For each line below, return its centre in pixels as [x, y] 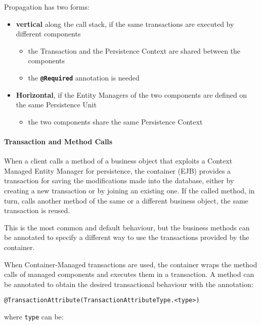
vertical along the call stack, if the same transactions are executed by [125, 24]
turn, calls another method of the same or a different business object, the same [126, 200]
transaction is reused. [37, 210]
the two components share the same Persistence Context [115, 121]
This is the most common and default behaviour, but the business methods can [127, 227]
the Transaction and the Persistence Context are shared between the [134, 50]
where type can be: [34, 316]
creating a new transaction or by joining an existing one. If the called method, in [129, 190]
